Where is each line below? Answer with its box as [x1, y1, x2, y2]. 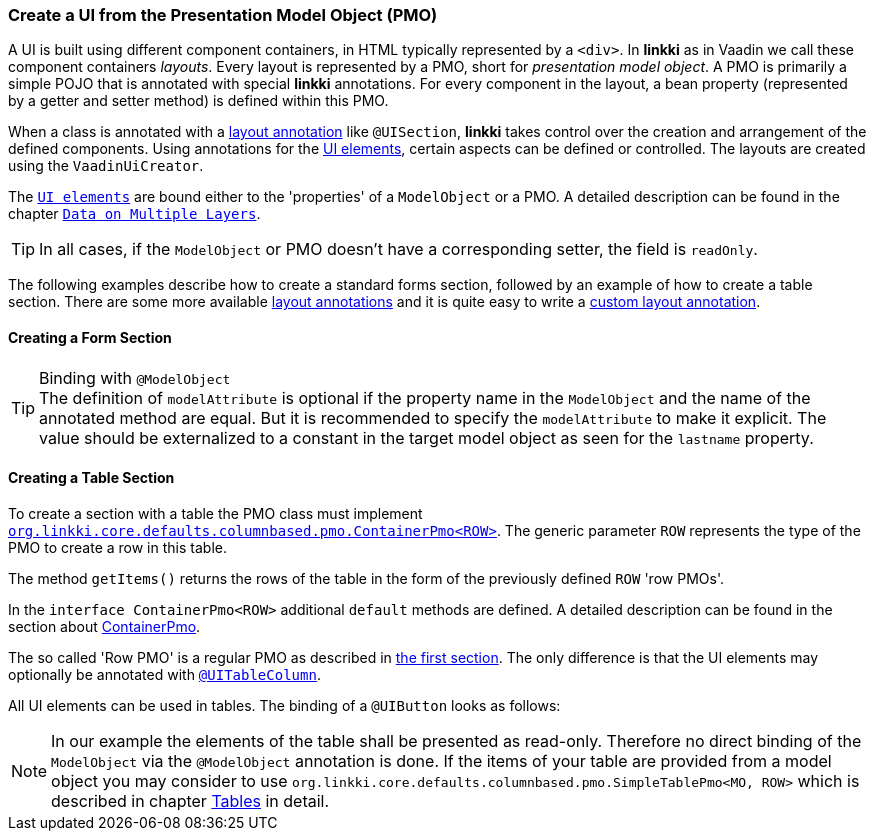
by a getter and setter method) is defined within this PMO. [8, 92, 389, 110]
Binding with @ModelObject [39, 367, 231, 388]
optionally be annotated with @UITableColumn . [8, 665, 321, 683]
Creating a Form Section [8, 328, 172, 346]
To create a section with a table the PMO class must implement [8, 504, 423, 522]
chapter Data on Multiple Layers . [8, 205, 261, 223]
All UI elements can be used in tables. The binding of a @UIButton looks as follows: [8, 696, 561, 714]
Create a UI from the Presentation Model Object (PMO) [8, 5, 438, 25]
